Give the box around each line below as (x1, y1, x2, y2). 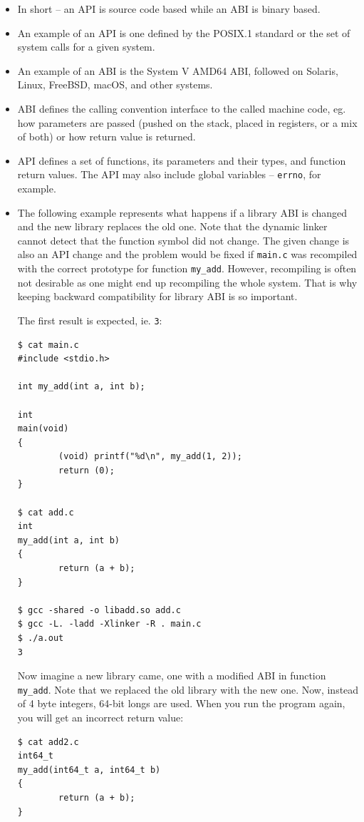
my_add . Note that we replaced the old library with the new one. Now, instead (17, 682, 359, 697)
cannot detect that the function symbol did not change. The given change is (17, 232, 350, 247)
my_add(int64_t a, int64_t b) (17, 764, 161, 775)
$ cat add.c (17, 507, 74, 518)
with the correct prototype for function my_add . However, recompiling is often (17, 261, 357, 276)
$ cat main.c (17, 339, 79, 350)
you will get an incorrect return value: (17, 710, 184, 725)
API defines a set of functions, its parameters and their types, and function (17, 153, 346, 168)
